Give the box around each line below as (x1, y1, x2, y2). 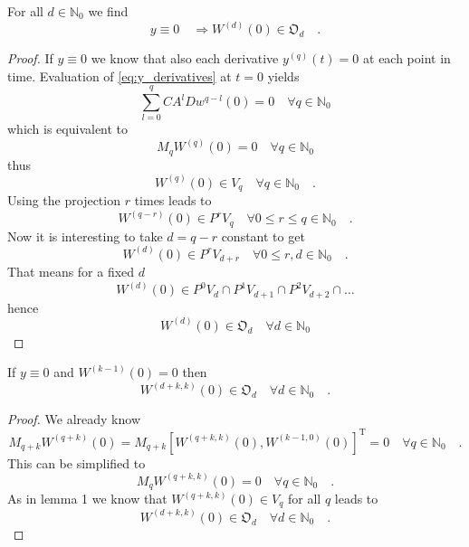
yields (267, 66, 300, 85)
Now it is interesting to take (7, 226, 163, 245)
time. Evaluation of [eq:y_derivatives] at (7, 66, 232, 85)
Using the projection (7, 191, 120, 210)
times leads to (134, 191, 212, 210)
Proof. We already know (7, 410, 140, 429)
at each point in (363, 49, 451, 68)
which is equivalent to (7, 119, 129, 138)
